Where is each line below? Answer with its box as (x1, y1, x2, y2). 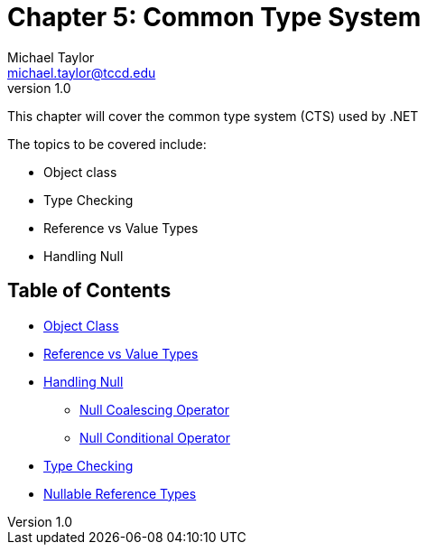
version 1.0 (7, 80, 71, 96)
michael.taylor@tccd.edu (7, 64, 156, 80)
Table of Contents (7, 279, 172, 303)
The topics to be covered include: (7, 136, 207, 152)
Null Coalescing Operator (79, 401, 229, 417)
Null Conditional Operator (79, 429, 230, 445)
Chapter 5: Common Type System (7, 2, 422, 33)
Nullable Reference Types (43, 485, 197, 501)
